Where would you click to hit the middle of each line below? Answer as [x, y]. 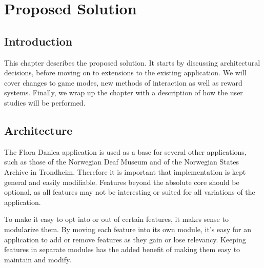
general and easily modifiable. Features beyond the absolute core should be [122, 182]
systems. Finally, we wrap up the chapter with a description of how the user [124, 92]
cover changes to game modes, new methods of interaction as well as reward [123, 82]
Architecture [38, 130]
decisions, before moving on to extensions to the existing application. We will [125, 73]
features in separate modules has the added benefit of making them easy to [122, 249]
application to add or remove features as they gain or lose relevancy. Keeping [125, 239]
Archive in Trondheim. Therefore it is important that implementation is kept [125, 171]
